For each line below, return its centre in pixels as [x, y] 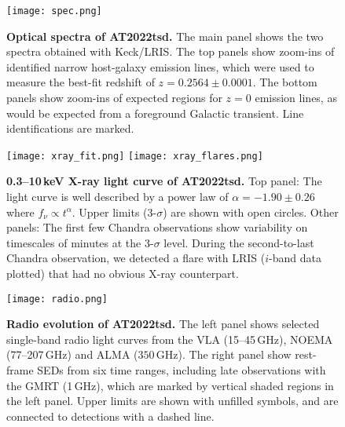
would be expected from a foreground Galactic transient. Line [155, 113]
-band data [295, 258]
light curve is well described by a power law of [117, 197]
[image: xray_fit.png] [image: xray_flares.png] [135, 156]
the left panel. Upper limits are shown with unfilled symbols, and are [172, 401]
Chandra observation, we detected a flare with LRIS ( [136, 258]
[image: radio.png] [57, 299]
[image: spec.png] [54, 11]
